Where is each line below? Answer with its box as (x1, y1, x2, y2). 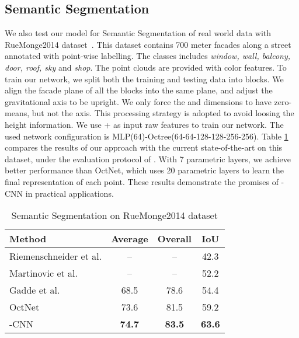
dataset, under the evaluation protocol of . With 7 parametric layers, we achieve (5, 152, 291, 165)
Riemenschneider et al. (9, 249, 102, 263)
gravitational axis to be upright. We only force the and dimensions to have (5, 95, 272, 107)
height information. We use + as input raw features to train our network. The (5, 118, 284, 130)
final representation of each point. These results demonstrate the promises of (5, 175, 279, 187)
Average (111, 232, 148, 246)
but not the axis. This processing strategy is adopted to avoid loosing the (32, 107, 294, 119)
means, (5, 107, 30, 119)
